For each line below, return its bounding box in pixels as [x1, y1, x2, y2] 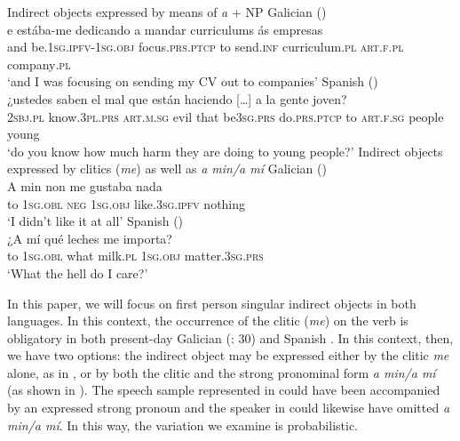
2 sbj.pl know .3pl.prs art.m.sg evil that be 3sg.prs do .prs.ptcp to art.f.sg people [7, 107, 444, 125]
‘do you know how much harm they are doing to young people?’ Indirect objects [7, 141, 443, 160]
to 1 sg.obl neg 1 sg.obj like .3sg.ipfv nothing [7, 194, 246, 212]
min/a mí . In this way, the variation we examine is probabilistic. [7, 415, 359, 434]
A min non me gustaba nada [7, 176, 163, 195]
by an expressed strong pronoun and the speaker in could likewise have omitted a [7, 398, 450, 417]
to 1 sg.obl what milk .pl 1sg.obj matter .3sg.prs [7, 246, 264, 265]
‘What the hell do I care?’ [7, 263, 148, 282]
